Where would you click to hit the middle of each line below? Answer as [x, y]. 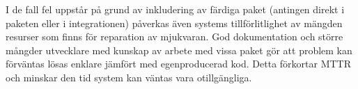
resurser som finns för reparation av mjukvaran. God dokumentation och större [174, 37]
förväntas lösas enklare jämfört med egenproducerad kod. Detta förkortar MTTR [179, 64]
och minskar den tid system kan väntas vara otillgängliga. [129, 77]
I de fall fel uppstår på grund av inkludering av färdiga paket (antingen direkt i [175, 9]
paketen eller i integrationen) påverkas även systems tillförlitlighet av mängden [174, 23]
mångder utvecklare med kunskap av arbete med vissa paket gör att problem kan [179, 50]
